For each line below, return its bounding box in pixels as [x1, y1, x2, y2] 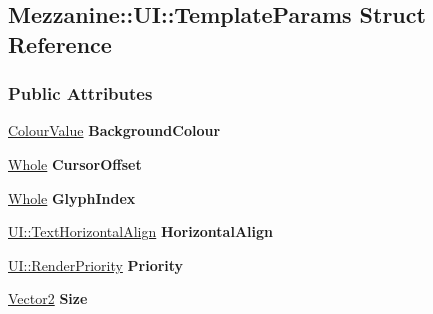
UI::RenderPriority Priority [8, 254, 184, 275]
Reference [8, 28, 112, 59]
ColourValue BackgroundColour [8, 120, 221, 141]
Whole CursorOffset [8, 153, 142, 174]
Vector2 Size [8, 288, 88, 309]
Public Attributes [8, 81, 153, 106]
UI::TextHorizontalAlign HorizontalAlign [8, 221, 274, 242]
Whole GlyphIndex [8, 187, 136, 208]
